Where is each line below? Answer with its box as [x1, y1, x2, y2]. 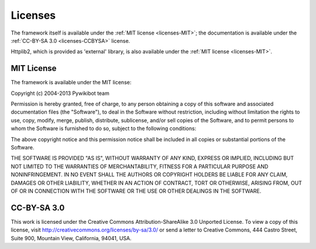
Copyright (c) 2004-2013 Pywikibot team [11, 90, 109, 97]
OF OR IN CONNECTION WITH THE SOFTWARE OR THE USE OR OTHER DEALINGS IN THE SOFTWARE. [11, 187, 262, 195]
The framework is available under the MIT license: [11, 79, 132, 86]
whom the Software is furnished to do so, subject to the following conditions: [11, 125, 197, 132]
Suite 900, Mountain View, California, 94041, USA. [11, 234, 132, 241]
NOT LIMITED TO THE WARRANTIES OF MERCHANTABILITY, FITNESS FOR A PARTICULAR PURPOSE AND [11, 163, 269, 170]
